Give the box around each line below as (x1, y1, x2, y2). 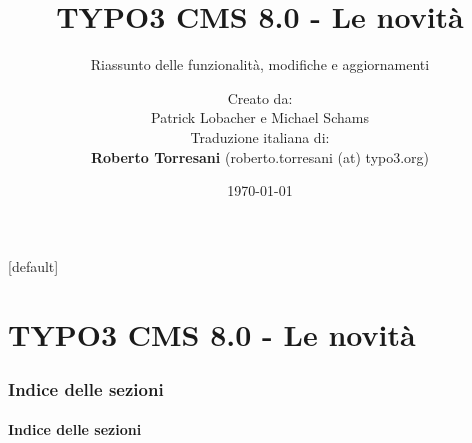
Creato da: (227, 87, 293, 108)
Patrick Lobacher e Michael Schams (151, 107, 369, 128)
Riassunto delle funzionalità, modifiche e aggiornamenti (90, 54, 430, 75)
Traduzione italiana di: (190, 126, 330, 147)
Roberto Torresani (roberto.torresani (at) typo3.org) (90, 146, 430, 167)
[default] (8, 255, 59, 276)
